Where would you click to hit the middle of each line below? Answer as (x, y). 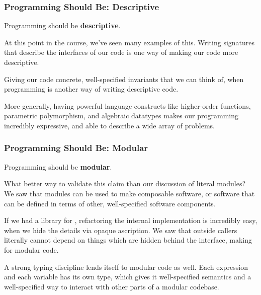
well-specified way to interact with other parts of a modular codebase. (112, 286)
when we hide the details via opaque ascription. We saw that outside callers (121, 230)
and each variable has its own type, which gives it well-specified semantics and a (128, 277)
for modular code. (31, 249)
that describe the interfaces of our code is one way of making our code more (121, 52)
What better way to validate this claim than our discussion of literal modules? (125, 183)
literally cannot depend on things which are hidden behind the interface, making (128, 240)
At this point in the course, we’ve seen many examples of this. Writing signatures (129, 42)
